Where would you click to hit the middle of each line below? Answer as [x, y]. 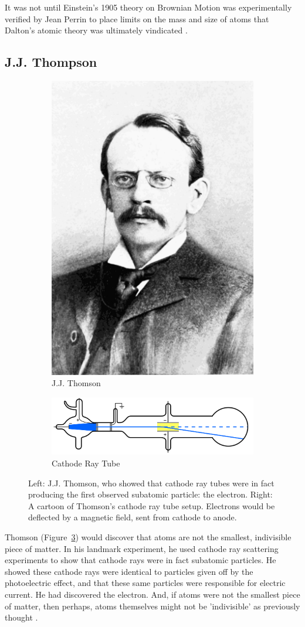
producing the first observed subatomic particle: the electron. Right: [150, 494]
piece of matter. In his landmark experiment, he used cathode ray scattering [142, 548]
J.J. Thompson [51, 62]
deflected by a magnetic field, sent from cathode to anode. [133, 517]
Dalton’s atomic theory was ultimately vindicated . [96, 30]
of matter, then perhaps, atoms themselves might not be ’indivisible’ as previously [152, 606]
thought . [21, 617]
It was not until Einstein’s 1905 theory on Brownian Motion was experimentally [148, 7]
